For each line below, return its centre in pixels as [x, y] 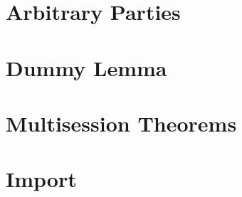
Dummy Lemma [86, 67]
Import [41, 179]
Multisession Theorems [121, 123]
